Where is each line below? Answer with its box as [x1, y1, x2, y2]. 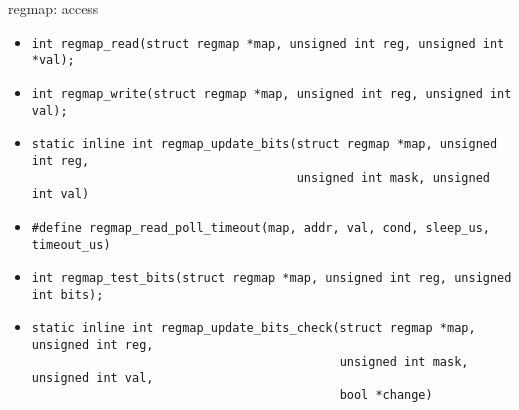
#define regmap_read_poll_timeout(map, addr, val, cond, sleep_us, [31, 220, 490, 235]
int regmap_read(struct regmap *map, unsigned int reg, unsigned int [31, 36, 505, 51]
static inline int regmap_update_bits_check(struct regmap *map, [31, 321, 476, 336]
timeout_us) [31, 237, 111, 252]
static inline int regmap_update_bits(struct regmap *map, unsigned [31, 137, 498, 152]
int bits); [31, 287, 104, 302]
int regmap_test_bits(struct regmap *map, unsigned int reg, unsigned [31, 271, 512, 286]
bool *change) [339, 388, 433, 403]
